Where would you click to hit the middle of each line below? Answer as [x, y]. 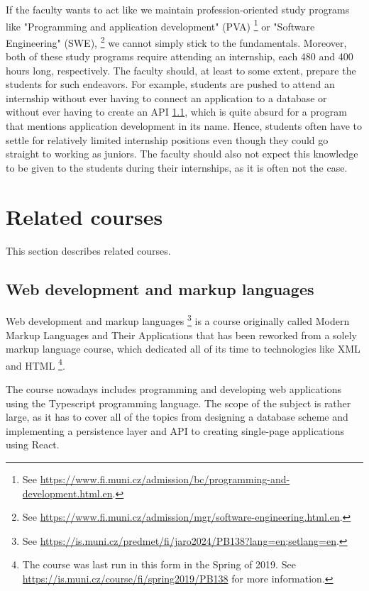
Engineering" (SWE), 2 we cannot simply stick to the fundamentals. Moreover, [176, 41]
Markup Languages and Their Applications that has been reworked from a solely [181, 335]
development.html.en [67, 493]
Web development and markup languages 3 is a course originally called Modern [178, 320]
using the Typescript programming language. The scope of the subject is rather [178, 403]
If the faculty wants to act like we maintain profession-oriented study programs [178, 9]
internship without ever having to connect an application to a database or [166, 98]
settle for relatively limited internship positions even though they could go [167, 139]
